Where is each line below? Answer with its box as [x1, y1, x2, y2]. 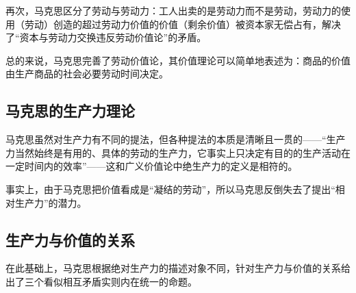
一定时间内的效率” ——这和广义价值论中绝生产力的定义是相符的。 [5, 159, 298, 173]
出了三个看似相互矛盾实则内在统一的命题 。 [5, 274, 197, 288]
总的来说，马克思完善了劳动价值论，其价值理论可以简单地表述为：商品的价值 [5, 53, 351, 67]
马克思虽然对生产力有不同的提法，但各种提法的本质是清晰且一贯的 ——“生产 [5, 132, 346, 146]
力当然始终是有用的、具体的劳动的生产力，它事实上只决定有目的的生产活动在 [5, 145, 351, 160]
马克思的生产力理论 [5, 100, 135, 121]
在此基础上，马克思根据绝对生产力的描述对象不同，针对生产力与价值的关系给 [5, 261, 351, 275]
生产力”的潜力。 [14, 195, 87, 209]
